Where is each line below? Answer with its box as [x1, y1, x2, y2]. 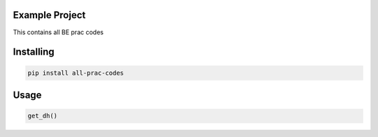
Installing [13, 46, 55, 58]
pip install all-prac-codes [27, 68, 124, 77]
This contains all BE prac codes [13, 28, 104, 36]
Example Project [13, 9, 86, 21]
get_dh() [27, 112, 58, 120]
